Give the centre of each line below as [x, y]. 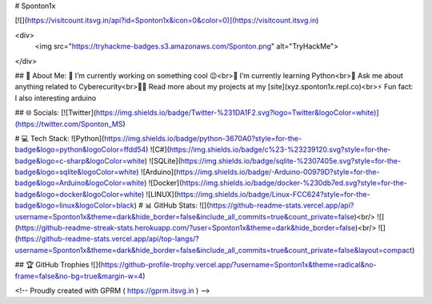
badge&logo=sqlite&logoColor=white [76, 172]
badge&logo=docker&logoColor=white [78, 194]
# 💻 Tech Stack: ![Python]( [60, 138]
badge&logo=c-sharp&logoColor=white [80, 160]
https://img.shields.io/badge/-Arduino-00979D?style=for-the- [278, 172]
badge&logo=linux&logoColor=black [75, 205]
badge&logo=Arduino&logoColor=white [80, 183]
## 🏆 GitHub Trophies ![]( [58, 265]
